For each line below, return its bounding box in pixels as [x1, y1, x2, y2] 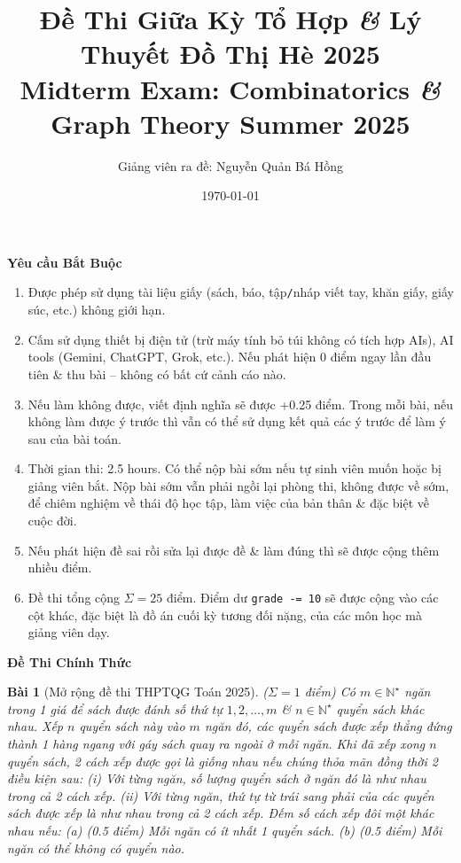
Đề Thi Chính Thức [7, 652, 132, 671]
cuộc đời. [27, 511, 77, 530]
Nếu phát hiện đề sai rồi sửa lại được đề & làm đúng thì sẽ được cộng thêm [27, 540, 440, 559]
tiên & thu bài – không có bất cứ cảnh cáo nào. [27, 364, 286, 383]
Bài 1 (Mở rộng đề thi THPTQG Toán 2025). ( [7, 682, 269, 701]
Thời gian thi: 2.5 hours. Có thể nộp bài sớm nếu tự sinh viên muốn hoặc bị [27, 459, 441, 478]
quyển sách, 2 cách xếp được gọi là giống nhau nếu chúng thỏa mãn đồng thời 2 [7, 751, 438, 770]
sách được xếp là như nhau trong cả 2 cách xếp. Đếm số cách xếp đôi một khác [7, 804, 434, 822]
